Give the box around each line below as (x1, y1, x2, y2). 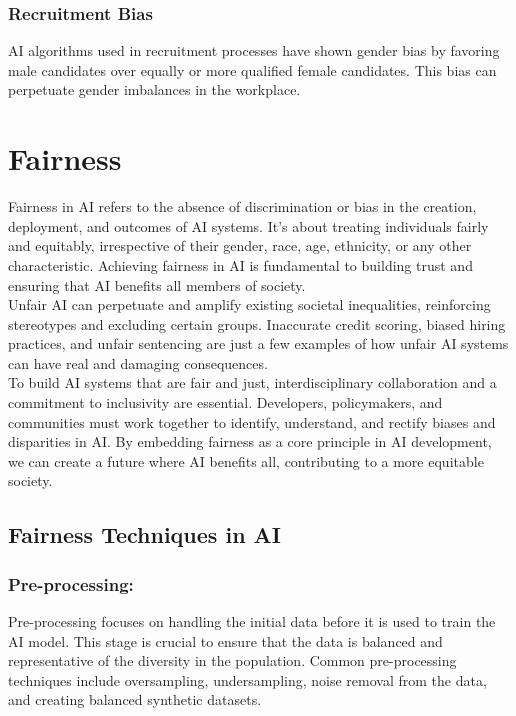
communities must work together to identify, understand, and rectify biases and (8, 411, 496, 432)
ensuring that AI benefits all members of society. (8, 274, 306, 295)
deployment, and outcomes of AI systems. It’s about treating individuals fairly (8, 215, 489, 236)
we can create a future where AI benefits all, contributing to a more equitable (8, 450, 484, 471)
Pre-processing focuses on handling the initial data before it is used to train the (8, 611, 496, 632)
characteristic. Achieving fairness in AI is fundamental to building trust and (8, 254, 473, 275)
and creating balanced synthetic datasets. (8, 689, 262, 710)
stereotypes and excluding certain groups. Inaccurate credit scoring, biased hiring (8, 313, 506, 334)
